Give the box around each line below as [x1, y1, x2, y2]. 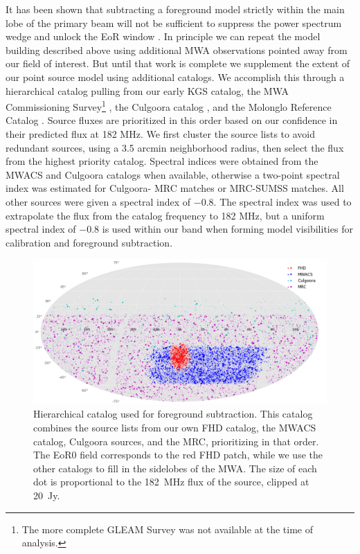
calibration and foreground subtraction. [6, 235, 173, 249]
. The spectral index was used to [213, 194, 352, 208]
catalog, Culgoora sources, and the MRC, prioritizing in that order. [33, 434, 319, 448]
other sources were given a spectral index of [6, 194, 191, 208]
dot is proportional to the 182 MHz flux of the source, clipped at [33, 474, 309, 489]
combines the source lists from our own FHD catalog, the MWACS [33, 420, 316, 435]
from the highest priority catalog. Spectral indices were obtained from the [6, 154, 318, 168]
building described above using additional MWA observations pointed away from [6, 42, 348, 57]
